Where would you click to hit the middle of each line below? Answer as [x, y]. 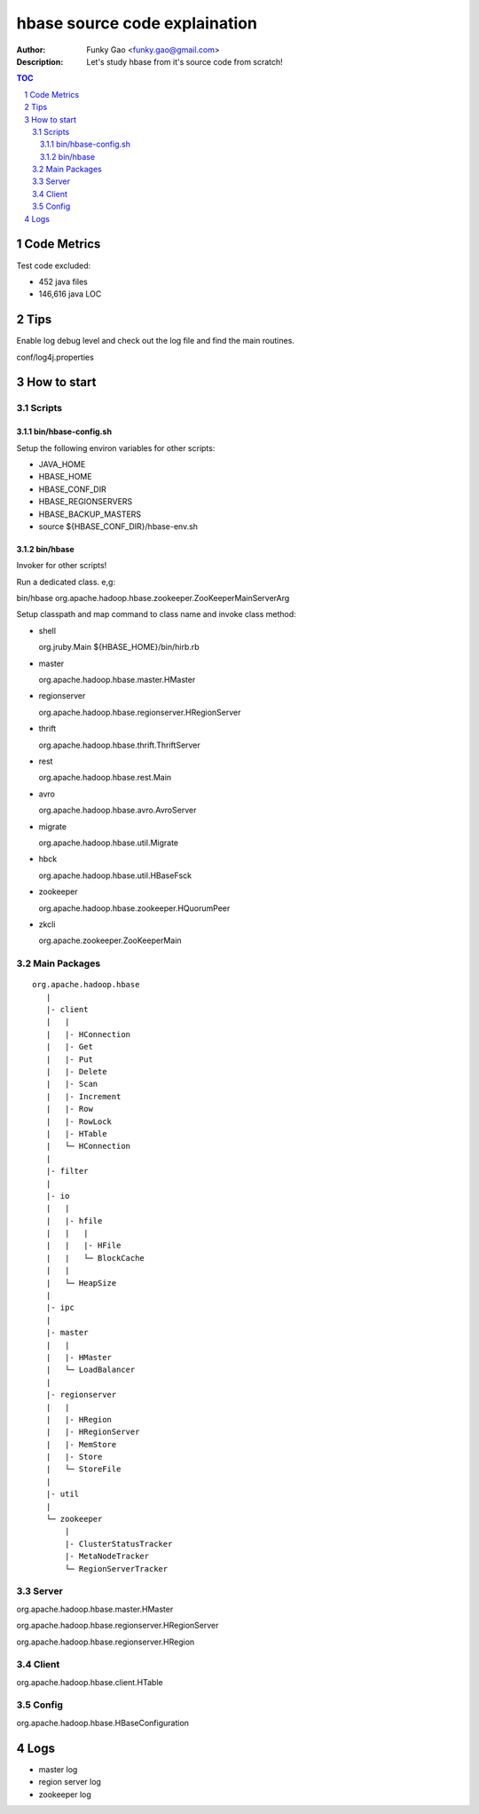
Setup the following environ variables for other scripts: [116, 448]
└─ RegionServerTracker [117, 1568]
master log [58, 1769]
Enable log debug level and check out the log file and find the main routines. [155, 341]
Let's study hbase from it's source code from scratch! [185, 61]
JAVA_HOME [62, 464]
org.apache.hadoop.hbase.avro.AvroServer [118, 810]
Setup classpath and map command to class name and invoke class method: [156, 614]
